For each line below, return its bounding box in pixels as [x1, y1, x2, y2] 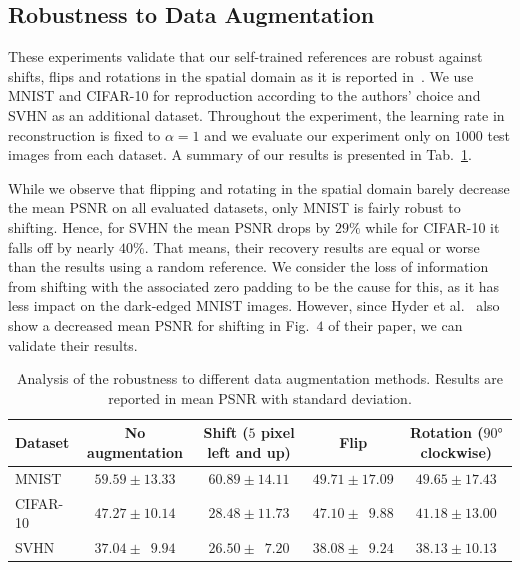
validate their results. [8, 334, 138, 355]
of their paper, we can [328, 314, 463, 335]
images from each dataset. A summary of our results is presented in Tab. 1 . [8, 144, 472, 165]
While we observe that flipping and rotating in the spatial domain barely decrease [8, 177, 510, 198]
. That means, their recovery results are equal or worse [144, 236, 480, 257]
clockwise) [420, 441, 493, 462]
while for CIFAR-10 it [365, 216, 500, 237]
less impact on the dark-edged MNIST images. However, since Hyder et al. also [8, 295, 500, 316]
